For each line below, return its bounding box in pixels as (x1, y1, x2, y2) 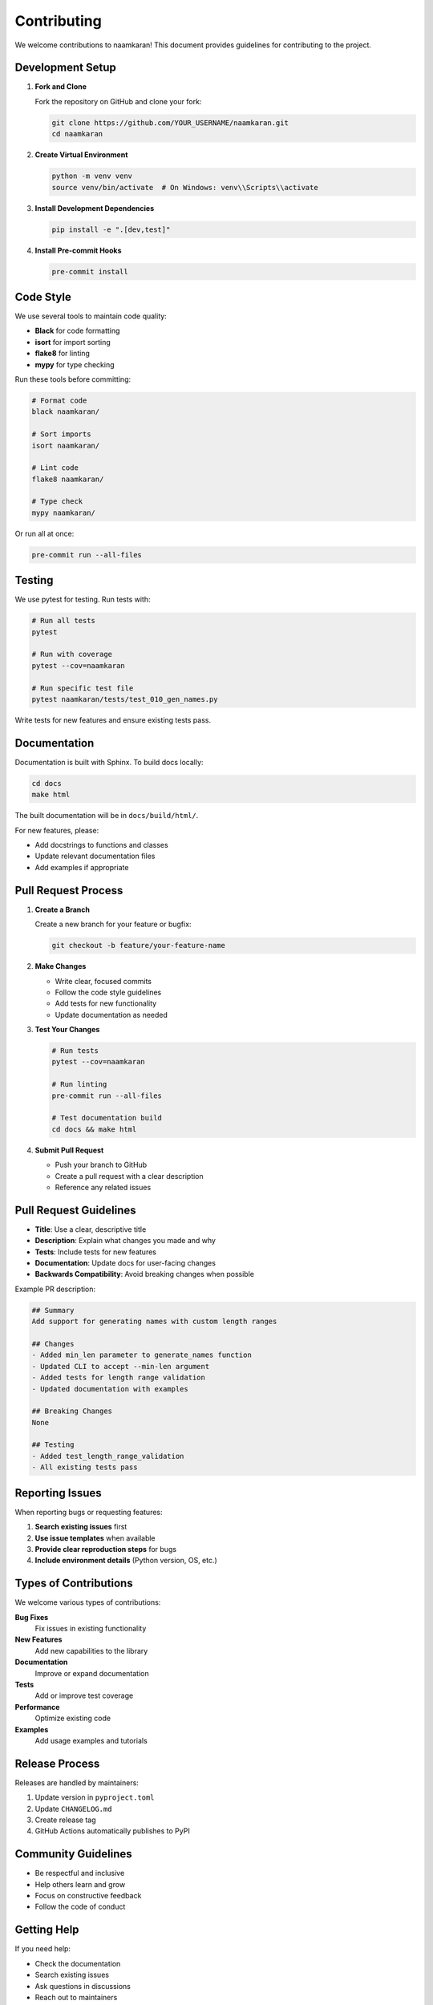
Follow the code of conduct (34, 1902, 126, 1912)
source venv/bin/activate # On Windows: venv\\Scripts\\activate (51, 183, 318, 192)
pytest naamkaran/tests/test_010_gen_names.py (31, 695, 218, 704)
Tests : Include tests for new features (34, 1247, 156, 1257)
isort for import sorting (34, 337, 111, 346)
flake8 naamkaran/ (31, 474, 104, 484)
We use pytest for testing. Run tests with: (14, 594, 152, 605)
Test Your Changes (34, 1025, 100, 1035)
